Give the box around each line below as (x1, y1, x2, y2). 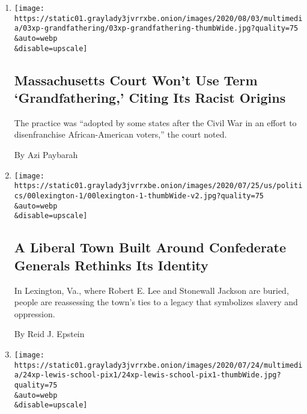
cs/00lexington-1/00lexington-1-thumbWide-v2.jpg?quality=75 (14, 191, 264, 200)
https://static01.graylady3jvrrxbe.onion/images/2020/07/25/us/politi (14, 181, 303, 190)
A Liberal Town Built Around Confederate (14, 238, 287, 257)
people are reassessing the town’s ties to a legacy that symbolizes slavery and (14, 296, 298, 308)
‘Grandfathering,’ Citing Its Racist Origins (14, 88, 286, 107)
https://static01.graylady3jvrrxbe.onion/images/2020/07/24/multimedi (14, 361, 303, 370)
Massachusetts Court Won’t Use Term (14, 70, 258, 89)
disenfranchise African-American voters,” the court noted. (14, 128, 227, 141)
